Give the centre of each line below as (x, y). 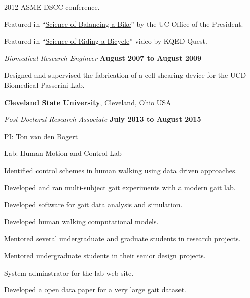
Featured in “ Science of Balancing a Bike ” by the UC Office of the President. (124, 24)
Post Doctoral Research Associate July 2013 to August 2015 (103, 119)
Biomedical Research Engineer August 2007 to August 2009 (103, 58)
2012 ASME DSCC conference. (52, 7)
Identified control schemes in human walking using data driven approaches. (121, 170)
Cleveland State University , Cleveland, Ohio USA (88, 102)
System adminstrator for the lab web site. (69, 272)
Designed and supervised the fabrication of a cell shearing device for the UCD (125, 75)
